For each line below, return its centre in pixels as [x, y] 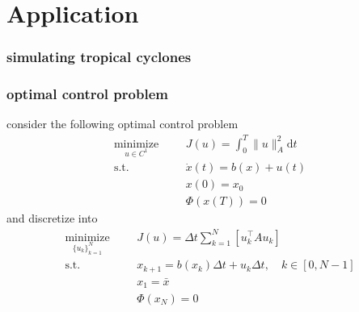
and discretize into [52, 218]
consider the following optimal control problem [122, 124]
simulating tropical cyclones [99, 57]
